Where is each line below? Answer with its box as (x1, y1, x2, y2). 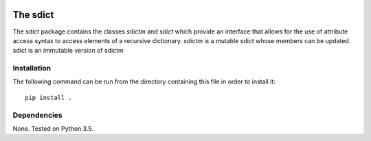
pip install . (25, 93, 72, 101)
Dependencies (12, 110, 63, 120)
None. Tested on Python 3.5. (12, 124, 94, 133)
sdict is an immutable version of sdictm (12, 47, 124, 55)
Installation (12, 64, 52, 73)
